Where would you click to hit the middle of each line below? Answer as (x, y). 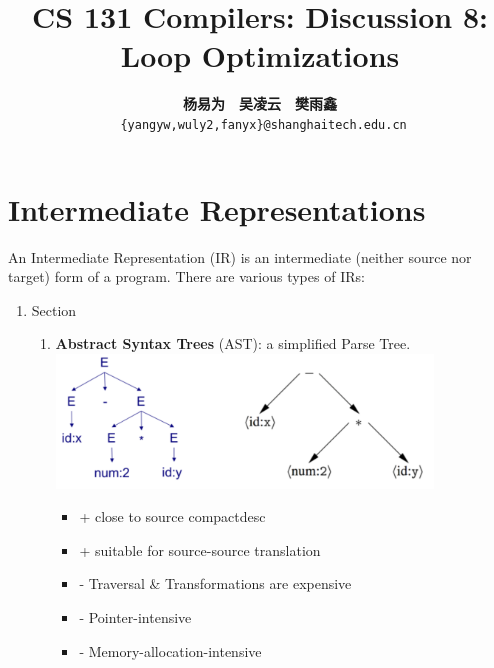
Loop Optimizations (260, 55)
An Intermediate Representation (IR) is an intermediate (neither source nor (240, 256)
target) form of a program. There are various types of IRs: (186, 276)
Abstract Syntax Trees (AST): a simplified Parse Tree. (233, 343)
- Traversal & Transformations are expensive (215, 583)
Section (54, 309)
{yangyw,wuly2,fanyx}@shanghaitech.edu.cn (263, 124)
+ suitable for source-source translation (200, 549)
